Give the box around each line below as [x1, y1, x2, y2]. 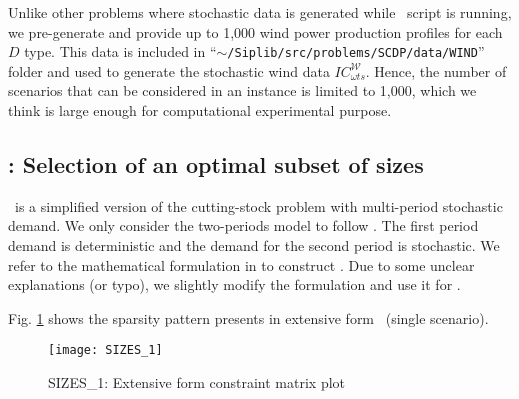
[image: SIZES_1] [48, 343, 163, 358]
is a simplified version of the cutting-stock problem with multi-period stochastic [14, 195, 503, 216]
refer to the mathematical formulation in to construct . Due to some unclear [8, 254, 475, 275]
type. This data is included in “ [24, 41, 217, 62]
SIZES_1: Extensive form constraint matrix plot [48, 372, 346, 393]
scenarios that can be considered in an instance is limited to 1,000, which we [8, 80, 477, 101]
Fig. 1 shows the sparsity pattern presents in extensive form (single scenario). [8, 307, 489, 328]
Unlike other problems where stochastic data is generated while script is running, [8, 2, 512, 22]
